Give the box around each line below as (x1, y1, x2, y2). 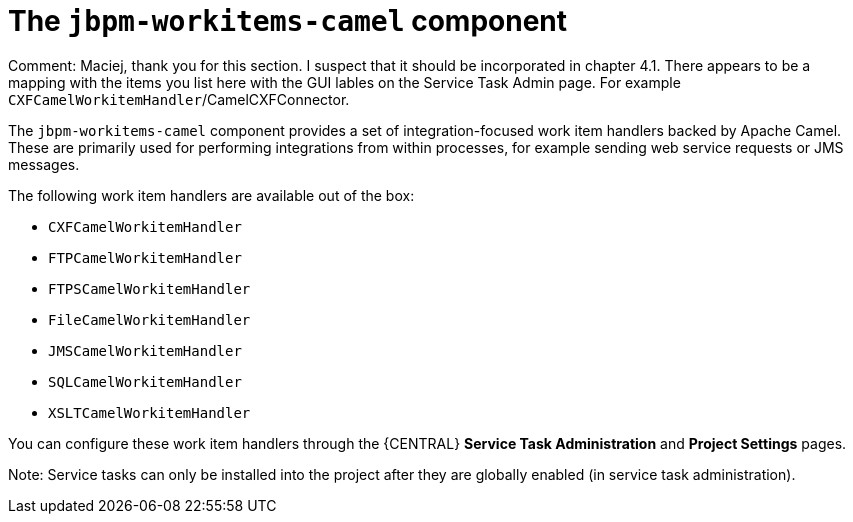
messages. (8, 155, 80, 173)
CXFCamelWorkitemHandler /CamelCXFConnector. (8, 90, 350, 108)
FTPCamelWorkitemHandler (48, 249, 242, 266)
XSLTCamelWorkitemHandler (48, 404, 251, 421)
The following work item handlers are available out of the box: (8, 186, 415, 204)
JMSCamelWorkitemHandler (48, 342, 242, 359)
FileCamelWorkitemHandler (48, 311, 251, 328)
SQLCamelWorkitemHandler (48, 373, 242, 390)
